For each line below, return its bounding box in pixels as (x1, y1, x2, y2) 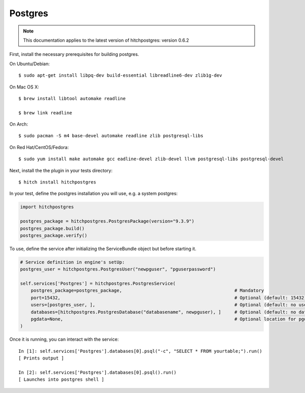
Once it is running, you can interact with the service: (9, 336, 119, 343)
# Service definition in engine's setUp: (20, 259, 125, 265)
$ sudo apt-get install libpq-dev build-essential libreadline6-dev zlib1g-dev (18, 73, 222, 78)
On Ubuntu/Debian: (9, 61, 50, 67)
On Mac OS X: (9, 84, 39, 90)
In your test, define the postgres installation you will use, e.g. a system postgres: (9, 191, 178, 197)
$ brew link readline (18, 110, 72, 115)
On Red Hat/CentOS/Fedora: (9, 144, 69, 150)
